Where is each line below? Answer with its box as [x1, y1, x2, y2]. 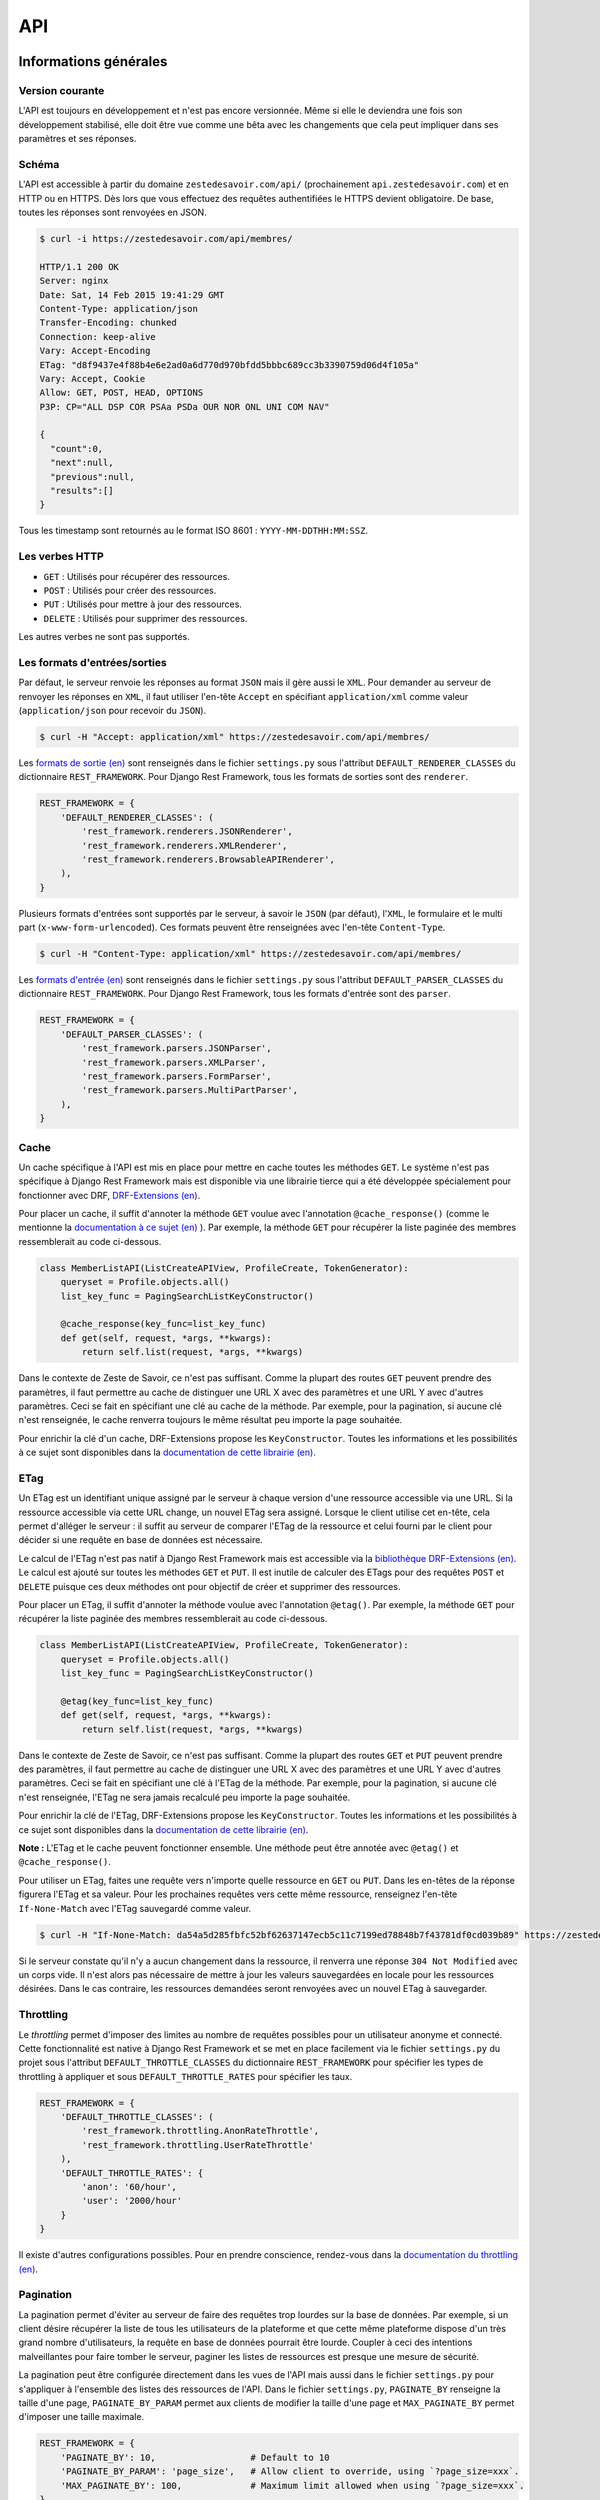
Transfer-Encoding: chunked [39, 317, 177, 329]
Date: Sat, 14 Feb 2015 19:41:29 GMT [39, 289, 225, 300]
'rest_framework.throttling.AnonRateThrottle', [81, 2125, 320, 2137]
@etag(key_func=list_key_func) [60, 1695, 214, 1707]
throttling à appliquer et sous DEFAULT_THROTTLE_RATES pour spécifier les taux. [18, 2070, 353, 2082]
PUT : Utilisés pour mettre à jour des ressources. [43, 598, 242, 610]
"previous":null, [50, 471, 135, 482]
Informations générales [18, 53, 168, 70]
